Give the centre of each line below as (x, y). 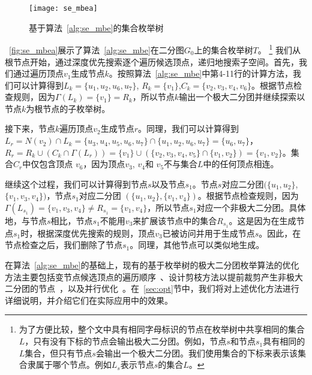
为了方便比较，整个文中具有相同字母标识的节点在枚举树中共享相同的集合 (162, 329)
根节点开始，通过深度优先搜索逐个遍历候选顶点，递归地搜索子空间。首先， (152, 61)
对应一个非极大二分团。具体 (251, 208)
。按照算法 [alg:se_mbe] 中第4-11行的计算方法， (201, 73)
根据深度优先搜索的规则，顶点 (96, 233)
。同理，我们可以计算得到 (189, 128)
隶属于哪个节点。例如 (69, 365)
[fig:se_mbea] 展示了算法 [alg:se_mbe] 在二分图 (97, 49)
